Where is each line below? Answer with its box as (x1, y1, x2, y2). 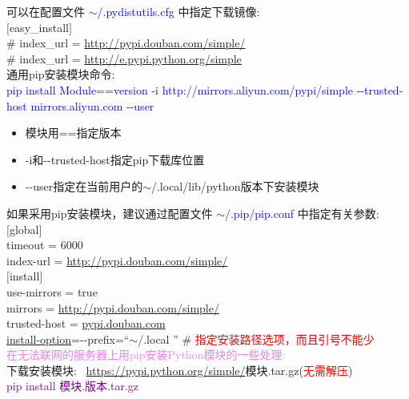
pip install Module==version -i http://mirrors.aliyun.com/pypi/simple (6, 81, 353, 98)
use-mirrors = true (6, 283, 98, 300)
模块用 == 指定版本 (25, 124, 122, 141)
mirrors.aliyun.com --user (30, 97, 154, 114)
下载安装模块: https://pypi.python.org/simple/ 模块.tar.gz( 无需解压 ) (6, 361, 353, 378)
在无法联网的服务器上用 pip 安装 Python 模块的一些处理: (6, 346, 286, 363)
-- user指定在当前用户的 (25, 178, 143, 195)
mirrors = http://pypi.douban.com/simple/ (6, 299, 219, 316)
